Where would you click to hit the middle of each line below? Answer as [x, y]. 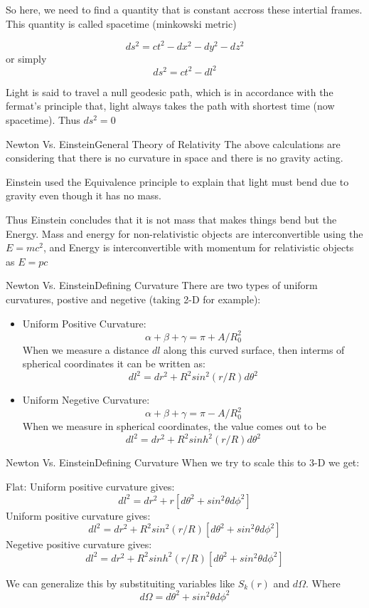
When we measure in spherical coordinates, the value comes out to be [174, 426]
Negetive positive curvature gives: [79, 544]
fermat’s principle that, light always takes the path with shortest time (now [170, 106]
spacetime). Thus [43, 119]
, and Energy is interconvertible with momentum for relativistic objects [199, 247]
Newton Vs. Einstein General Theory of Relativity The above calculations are [173, 143]
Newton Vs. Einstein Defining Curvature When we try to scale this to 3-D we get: [183, 462]
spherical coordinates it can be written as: [114, 363]
